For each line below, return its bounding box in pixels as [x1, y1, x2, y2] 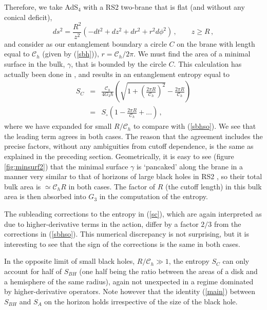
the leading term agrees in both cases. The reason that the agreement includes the [4, 130, 263, 141]
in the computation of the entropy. [99, 191, 208, 202]
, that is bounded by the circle [71, 58, 166, 69]
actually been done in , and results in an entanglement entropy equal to [4, 68, 230, 79]
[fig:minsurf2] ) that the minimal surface [4, 161, 128, 171]
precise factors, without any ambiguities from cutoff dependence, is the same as [4, 141, 254, 151]
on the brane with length [177, 38, 255, 49]
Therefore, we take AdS [4, 2, 78, 12]
